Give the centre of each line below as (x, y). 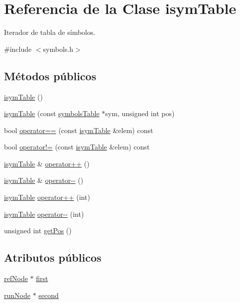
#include (18, 49)
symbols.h (58, 49)
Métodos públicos (50, 76)
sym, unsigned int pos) (140, 113)
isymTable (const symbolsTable (52, 113)
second (49, 295)
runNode (17, 295)
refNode (16, 278)
